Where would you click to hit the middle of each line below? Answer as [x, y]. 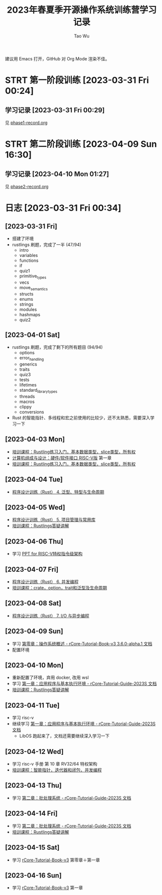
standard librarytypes [38, 391]
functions [29, 260]
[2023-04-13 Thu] [33, 786]
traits [25, 369]
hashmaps [30, 314]
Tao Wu [82, 36]
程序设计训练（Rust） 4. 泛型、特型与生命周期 [58, 492]
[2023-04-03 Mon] [35, 439]
